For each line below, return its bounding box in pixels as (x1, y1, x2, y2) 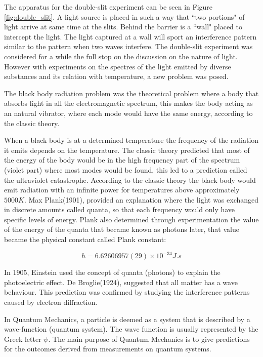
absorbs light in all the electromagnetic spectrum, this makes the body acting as (4, 98, 253, 108)
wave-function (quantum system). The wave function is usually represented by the (4, 324, 258, 334)
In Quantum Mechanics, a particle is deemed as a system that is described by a (4, 313, 250, 324)
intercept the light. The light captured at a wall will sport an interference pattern (4, 31, 257, 42)
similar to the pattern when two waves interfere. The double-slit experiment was (4, 41, 253, 52)
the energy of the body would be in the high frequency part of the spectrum (4, 154, 240, 165)
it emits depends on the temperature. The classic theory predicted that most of (4, 144, 250, 155)
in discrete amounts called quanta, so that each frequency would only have (4, 204, 235, 215)
